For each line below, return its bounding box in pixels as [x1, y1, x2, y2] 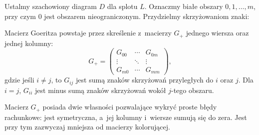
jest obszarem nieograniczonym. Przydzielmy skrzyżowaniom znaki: [44, 10, 250, 21]
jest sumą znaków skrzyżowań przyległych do [76, 74, 214, 85]
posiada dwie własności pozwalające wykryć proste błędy [42, 101, 217, 112]
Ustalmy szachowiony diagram [4, 1, 97, 11]
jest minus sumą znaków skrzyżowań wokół [35, 84, 166, 95]
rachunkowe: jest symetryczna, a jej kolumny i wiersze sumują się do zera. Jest [4, 111, 247, 122]
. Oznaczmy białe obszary [144, 1, 223, 11]
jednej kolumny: [4, 37, 53, 48]
